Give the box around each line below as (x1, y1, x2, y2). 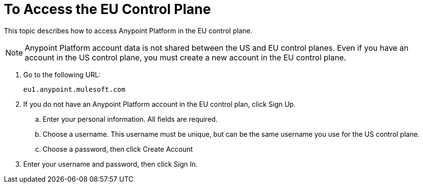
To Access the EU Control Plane (4, 1, 211, 17)
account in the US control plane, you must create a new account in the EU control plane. (25, 52, 346, 62)
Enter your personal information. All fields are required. (43, 115, 218, 123)
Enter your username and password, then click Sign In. (23, 159, 198, 168)
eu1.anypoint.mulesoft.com (23, 85, 125, 93)
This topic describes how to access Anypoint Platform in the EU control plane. (4, 26, 252, 35)
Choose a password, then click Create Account (43, 144, 193, 153)
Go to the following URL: (23, 70, 101, 79)
